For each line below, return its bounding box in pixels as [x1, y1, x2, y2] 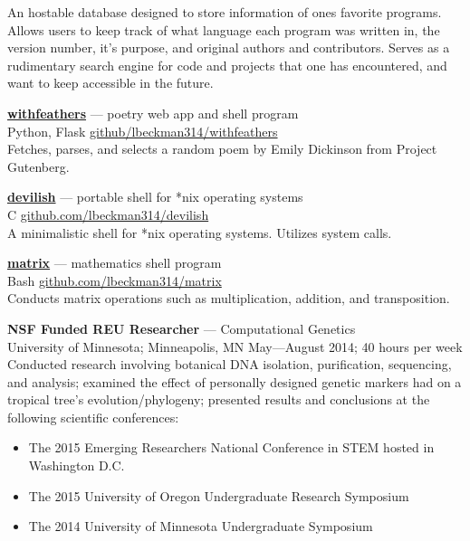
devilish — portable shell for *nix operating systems [7, 187, 303, 206]
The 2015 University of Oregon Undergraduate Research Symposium [28, 486, 409, 505]
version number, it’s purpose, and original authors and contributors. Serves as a [7, 38, 450, 57]
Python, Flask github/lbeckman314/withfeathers [7, 121, 278, 140]
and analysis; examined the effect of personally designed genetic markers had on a [7, 372, 462, 391]
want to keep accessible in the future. [7, 73, 214, 92]
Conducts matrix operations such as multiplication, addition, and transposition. [7, 289, 450, 308]
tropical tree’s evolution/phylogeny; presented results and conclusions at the [7, 390, 430, 409]
